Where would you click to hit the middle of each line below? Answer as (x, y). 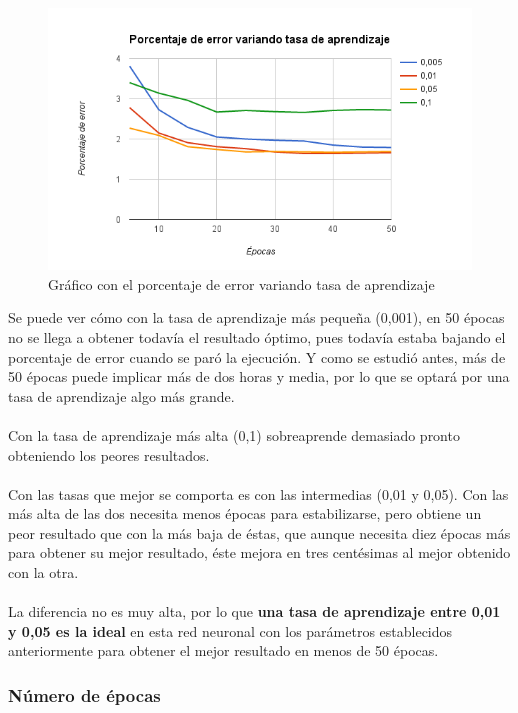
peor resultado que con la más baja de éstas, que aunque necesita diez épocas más (259, 532)
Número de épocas (84, 694)
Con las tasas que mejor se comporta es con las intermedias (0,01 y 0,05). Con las (258, 493)
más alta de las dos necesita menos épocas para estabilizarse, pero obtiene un (245, 513)
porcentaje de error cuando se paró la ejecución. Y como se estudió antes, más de (257, 356)
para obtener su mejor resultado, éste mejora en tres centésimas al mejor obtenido (259, 552)
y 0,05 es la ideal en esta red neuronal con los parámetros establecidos (230, 630)
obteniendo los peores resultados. (109, 454)
